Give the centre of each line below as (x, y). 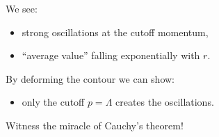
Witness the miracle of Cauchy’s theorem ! (95, 125)
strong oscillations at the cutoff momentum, (115, 32)
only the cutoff (53, 102)
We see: (22, 8)
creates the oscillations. (165, 102)
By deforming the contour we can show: (90, 78)
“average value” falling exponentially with (111, 55)
